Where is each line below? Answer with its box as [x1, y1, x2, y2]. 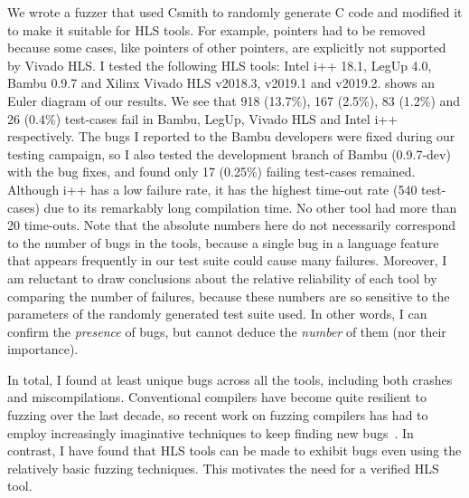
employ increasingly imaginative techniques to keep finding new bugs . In [7, 423, 414, 442]
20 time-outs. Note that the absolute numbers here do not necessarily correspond [7, 215, 456, 235]
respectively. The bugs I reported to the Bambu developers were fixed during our [7, 127, 455, 146]
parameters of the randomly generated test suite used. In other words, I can [7, 304, 427, 323]
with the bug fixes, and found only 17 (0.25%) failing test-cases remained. [7, 162, 416, 181]
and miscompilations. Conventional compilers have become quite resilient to [7, 388, 427, 407]
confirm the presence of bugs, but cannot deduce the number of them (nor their [7, 321, 446, 340]
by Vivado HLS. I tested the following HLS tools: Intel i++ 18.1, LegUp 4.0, [7, 55, 432, 74]
